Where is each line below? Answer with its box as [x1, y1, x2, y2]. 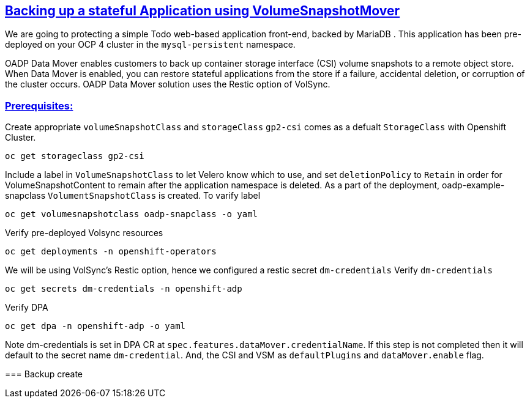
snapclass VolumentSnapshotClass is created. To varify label [5, 190, 261, 201]
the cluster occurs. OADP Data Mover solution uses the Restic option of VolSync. [5, 79, 330, 90]
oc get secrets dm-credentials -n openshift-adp [5, 284, 242, 294]
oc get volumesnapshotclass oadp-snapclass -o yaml [5, 209, 258, 220]
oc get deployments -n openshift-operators [5, 246, 217, 257]
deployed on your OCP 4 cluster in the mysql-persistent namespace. [5, 39, 296, 50]
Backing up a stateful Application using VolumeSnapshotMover [5, 3, 400, 18]
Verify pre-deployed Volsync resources [5, 227, 163, 238]
